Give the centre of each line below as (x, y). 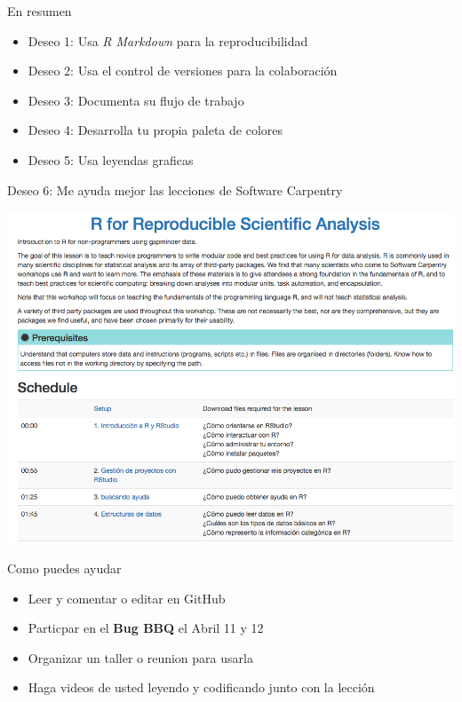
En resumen (40, 11)
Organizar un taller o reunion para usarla (140, 657)
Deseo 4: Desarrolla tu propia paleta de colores (155, 130)
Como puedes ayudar (64, 568)
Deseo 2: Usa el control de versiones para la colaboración (183, 71)
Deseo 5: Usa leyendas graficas (111, 159)
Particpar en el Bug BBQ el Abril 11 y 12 (146, 628)
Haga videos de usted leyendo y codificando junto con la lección (201, 687)
